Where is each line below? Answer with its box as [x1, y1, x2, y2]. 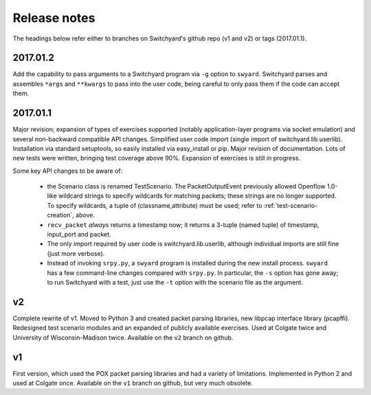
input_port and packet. [47, 230, 111, 239]
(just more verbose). [47, 249, 105, 257]
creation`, [47, 211, 75, 219]
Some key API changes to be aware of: [12, 167, 123, 175]
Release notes [12, 10, 95, 25]
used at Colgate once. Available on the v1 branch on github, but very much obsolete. [12, 379, 254, 387]
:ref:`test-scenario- [263, 201, 318, 209]
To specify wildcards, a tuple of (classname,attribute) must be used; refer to [47, 201, 262, 209]
